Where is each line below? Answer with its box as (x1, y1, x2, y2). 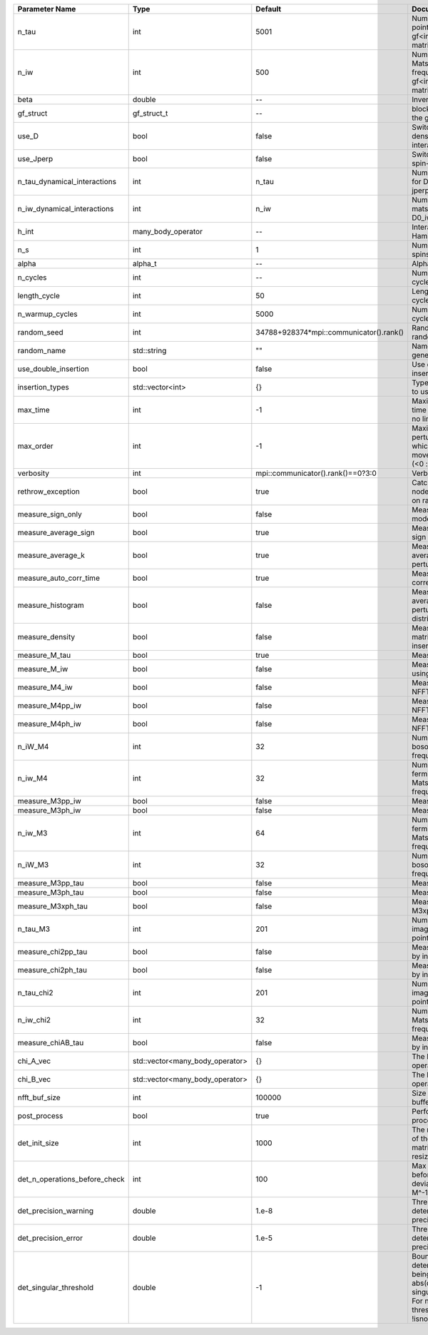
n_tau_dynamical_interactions (17, 177, 117, 186)
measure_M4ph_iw (17, 719, 81, 729)
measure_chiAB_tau (17, 1038, 84, 1047)
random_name (17, 346, 66, 355)
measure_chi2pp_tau (17, 947, 88, 956)
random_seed (17, 328, 63, 337)
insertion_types (17, 382, 69, 392)
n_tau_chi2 (17, 988, 53, 998)
